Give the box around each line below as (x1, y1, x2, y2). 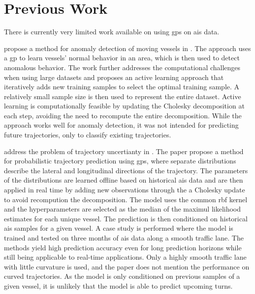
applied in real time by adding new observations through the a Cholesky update (4, 185, 245, 195)
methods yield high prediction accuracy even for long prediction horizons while (4, 242, 242, 252)
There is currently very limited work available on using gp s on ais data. (4, 27, 220, 37)
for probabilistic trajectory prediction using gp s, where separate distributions (4, 156, 236, 166)
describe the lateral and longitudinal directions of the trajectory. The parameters (4, 165, 248, 175)
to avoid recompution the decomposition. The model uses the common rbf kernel (4, 194, 248, 204)
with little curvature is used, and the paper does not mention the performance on (4, 261, 250, 271)
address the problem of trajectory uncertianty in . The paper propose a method (4, 146, 244, 156)
